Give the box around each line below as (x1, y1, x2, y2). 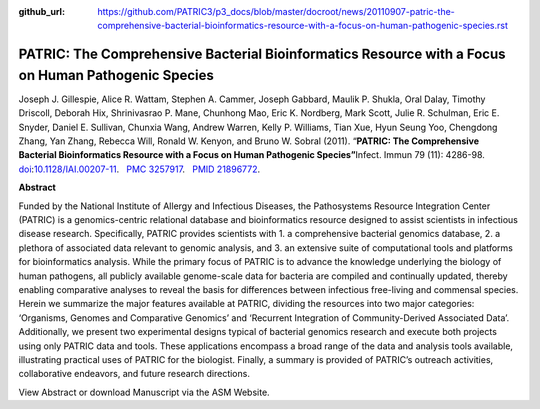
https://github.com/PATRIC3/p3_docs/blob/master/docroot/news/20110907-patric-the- (97, 6, 455, 17)
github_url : (18, 6, 65, 17)
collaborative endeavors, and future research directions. (18, 368, 250, 380)
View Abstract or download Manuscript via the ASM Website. (18, 386, 270, 398)
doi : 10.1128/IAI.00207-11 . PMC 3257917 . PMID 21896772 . (18, 163, 261, 175)
